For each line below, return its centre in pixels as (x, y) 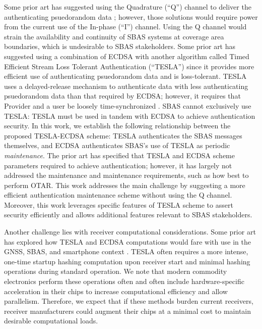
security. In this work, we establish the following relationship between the (117, 126)
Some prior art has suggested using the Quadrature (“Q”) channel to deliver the (128, 7)
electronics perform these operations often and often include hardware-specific (124, 281)
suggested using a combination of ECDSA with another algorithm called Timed (127, 56)
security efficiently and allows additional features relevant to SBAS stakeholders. (128, 215)
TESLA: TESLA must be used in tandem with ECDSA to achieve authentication (130, 115)
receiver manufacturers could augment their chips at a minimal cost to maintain (128, 311)
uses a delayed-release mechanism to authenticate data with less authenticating (126, 86)
